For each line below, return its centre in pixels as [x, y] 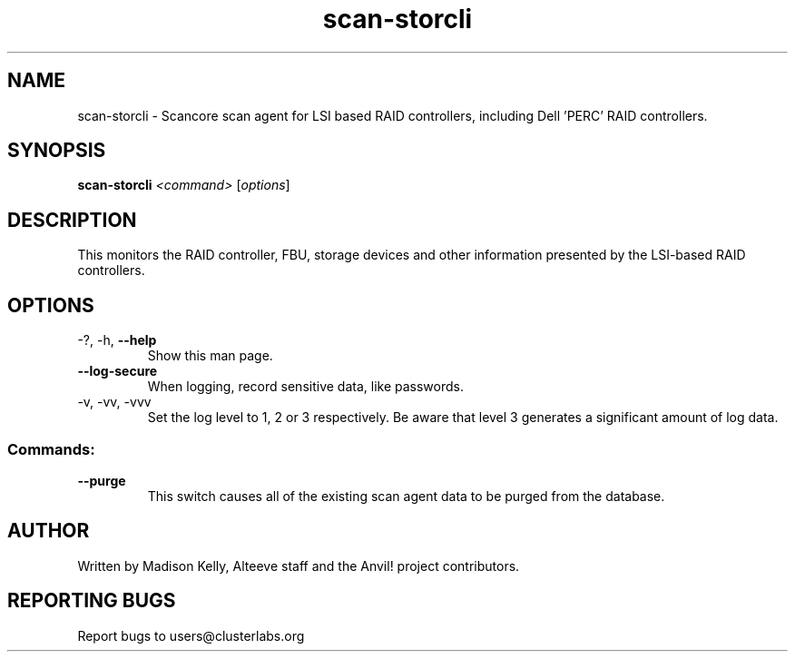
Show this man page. [210, 356]
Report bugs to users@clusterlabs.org [191, 635]
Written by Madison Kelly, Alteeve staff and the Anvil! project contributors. [299, 566]
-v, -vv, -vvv [114, 402]
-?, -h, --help [117, 340]
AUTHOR [49, 531]
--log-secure [118, 371]
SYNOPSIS [57, 151]
